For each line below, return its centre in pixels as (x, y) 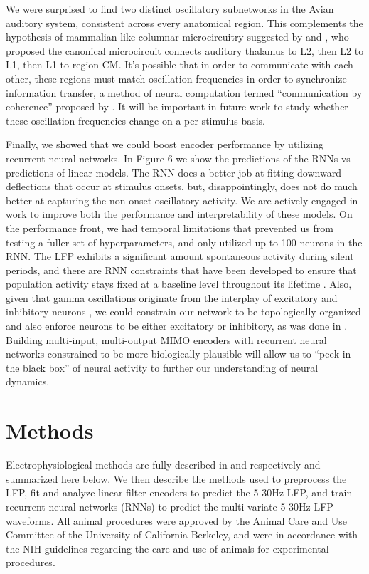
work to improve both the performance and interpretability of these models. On (179, 214)
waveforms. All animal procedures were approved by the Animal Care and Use (176, 520)
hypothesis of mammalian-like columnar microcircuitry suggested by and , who (177, 37)
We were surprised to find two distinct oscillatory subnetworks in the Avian (170, 9)
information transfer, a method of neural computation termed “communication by (184, 92)
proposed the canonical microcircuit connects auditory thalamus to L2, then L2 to (185, 50)
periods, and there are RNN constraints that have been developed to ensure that (181, 270)
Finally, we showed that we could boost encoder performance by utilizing (165, 144)
